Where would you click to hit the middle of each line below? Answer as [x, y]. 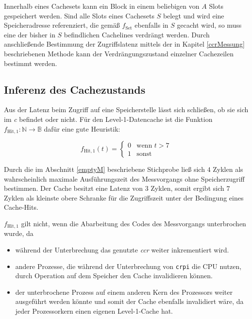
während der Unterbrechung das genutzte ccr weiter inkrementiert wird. [122, 250]
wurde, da [19, 233]
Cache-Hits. [21, 207]
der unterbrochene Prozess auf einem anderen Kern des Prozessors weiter [124, 292]
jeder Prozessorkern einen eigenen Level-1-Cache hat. [94, 311]
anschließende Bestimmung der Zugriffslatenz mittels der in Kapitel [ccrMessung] [124, 44]
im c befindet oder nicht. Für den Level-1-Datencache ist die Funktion [108, 119]
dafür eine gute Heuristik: [82, 128]
